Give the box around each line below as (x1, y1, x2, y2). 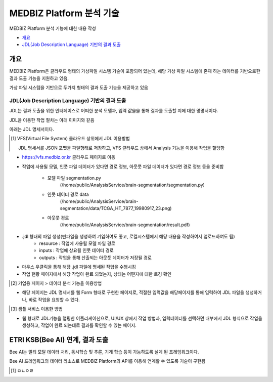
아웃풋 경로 (47, 215, 69, 221)
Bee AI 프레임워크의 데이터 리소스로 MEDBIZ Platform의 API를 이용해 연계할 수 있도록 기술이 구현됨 (9, 358, 206, 364)
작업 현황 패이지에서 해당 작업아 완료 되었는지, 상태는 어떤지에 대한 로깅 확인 (22, 271, 172, 277)
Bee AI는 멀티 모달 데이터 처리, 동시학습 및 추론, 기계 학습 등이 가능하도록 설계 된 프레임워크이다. (9, 349, 199, 355)
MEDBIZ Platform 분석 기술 (9, 8, 120, 19)
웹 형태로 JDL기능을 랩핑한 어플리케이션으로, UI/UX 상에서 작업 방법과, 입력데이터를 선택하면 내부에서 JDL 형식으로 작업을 (22, 315, 262, 321)
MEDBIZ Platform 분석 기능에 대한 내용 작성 (9, 25, 96, 31)
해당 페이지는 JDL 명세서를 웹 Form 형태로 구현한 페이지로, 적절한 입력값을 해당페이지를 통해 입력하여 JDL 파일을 (22, 289, 245, 295)
